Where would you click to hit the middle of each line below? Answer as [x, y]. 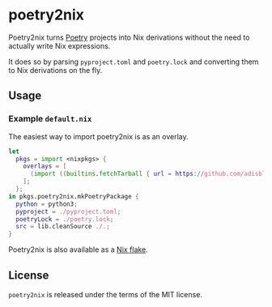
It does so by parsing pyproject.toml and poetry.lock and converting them [134, 62]
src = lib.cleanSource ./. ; [63, 227]
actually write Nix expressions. [59, 45]
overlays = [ [45, 166]
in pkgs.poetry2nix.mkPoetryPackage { [74, 196]
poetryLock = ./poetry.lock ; [65, 219]
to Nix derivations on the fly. [55, 70]
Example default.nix [50, 119]
